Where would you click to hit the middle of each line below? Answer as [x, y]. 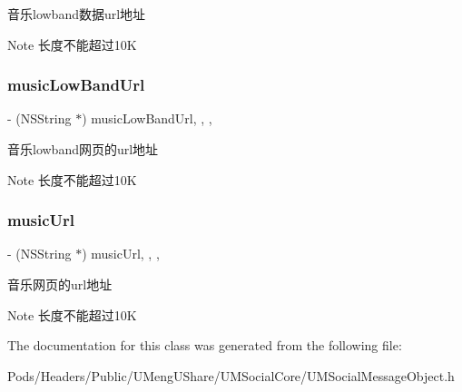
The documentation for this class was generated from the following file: [205, 345]
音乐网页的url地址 [60, 284]
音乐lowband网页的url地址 [83, 149]
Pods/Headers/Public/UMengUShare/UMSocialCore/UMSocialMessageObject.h [231, 375]
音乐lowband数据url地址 [77, 14]
